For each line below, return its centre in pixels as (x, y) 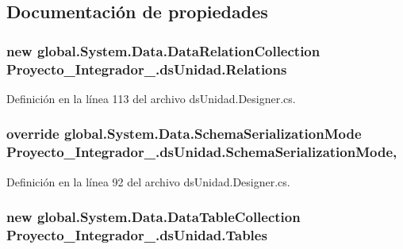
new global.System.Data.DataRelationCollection (163, 50)
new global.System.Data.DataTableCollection (154, 217)
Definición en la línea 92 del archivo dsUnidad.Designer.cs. (148, 181)
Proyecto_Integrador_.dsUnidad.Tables (137, 235)
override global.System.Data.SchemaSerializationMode (184, 134)
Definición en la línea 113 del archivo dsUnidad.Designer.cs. (151, 98)
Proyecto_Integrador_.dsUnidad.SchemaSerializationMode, (202, 152)
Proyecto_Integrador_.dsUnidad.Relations (147, 69)
